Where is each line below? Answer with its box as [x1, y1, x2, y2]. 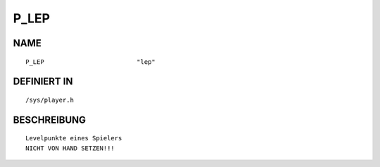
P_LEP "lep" [25, 58, 156, 66]
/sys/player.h [25, 95, 74, 104]
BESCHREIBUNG [13, 114, 87, 126]
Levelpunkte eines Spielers [25, 134, 122, 142]
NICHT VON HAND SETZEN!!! [25, 144, 115, 152]
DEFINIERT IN [13, 76, 73, 88]
